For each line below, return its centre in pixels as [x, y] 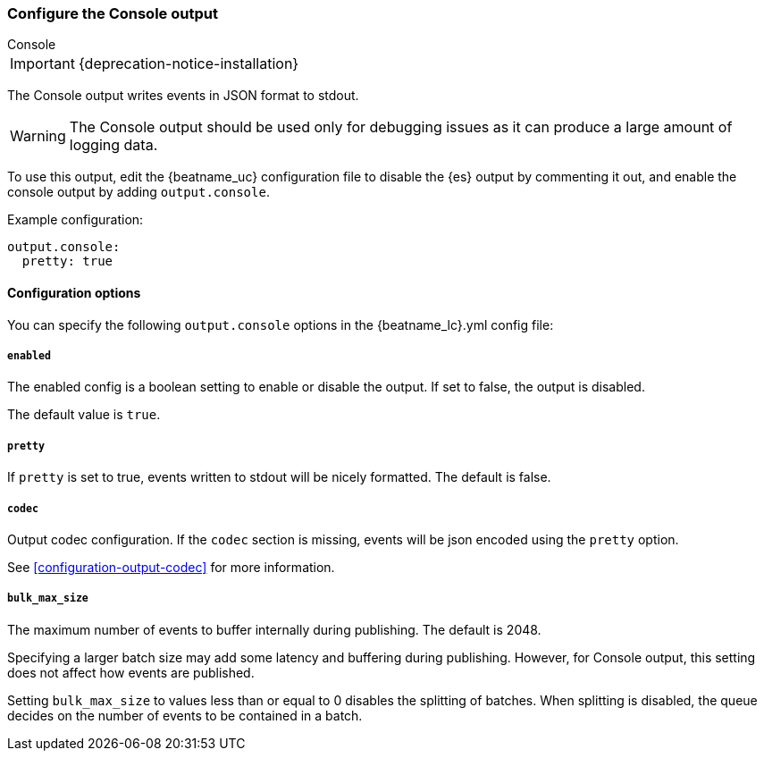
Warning [38, 136]
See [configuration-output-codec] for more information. [171, 567]
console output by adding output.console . [139, 192]
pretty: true [67, 261]
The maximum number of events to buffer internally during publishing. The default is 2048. [274, 629]
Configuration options [74, 292]
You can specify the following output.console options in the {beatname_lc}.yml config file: [281, 324]
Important [42, 64]
